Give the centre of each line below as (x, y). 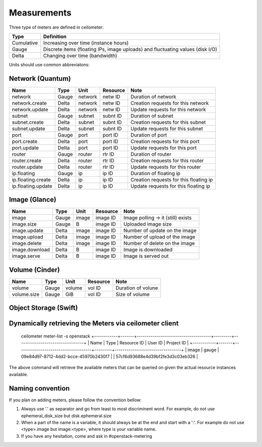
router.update (27, 167)
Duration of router (151, 154)
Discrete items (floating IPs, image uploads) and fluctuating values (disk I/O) (130, 49)
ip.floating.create (31, 179)
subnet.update (29, 128)
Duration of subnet (152, 116)
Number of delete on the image (159, 243)
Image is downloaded (148, 250)
